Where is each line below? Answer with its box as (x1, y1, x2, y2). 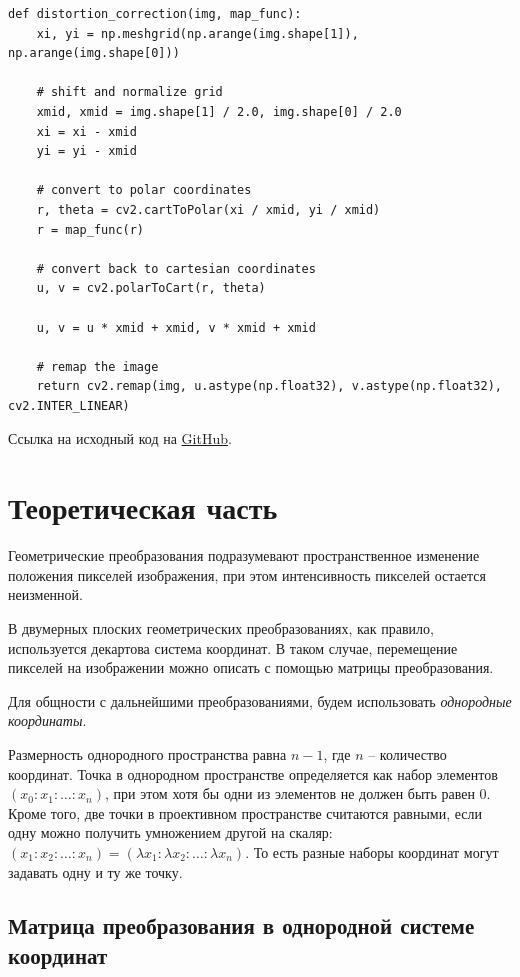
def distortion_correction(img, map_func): (8, 7, 302, 21)
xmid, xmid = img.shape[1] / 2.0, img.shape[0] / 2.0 (36, 104, 402, 119)
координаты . (8, 710, 87, 731)
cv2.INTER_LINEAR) (8, 398, 130, 413)
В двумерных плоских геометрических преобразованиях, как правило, (8, 617, 434, 638)
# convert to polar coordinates (36, 183, 252, 198)
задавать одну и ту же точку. (8, 861, 183, 882)
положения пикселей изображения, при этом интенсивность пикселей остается (8, 564, 486, 585)
